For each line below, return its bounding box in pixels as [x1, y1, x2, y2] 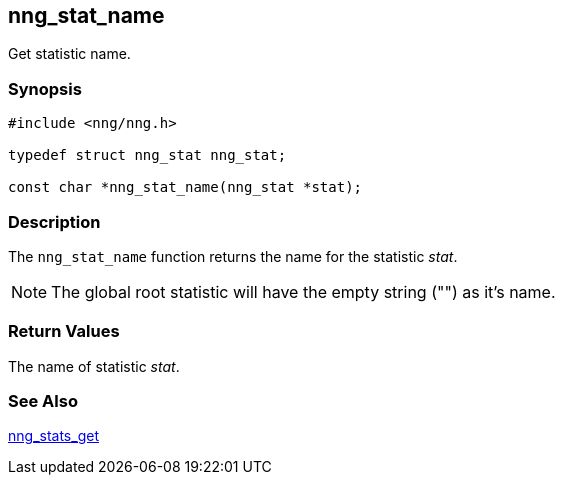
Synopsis [8, 78, 82, 99]
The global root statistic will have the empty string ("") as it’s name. [51, 281, 556, 302]
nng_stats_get [8, 427, 99, 445]
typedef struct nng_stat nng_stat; [8, 147, 287, 164]
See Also [8, 391, 78, 412]
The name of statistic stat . [8, 357, 180, 375]
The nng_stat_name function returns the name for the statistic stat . [8, 247, 458, 265]
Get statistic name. [8, 45, 131, 63]
